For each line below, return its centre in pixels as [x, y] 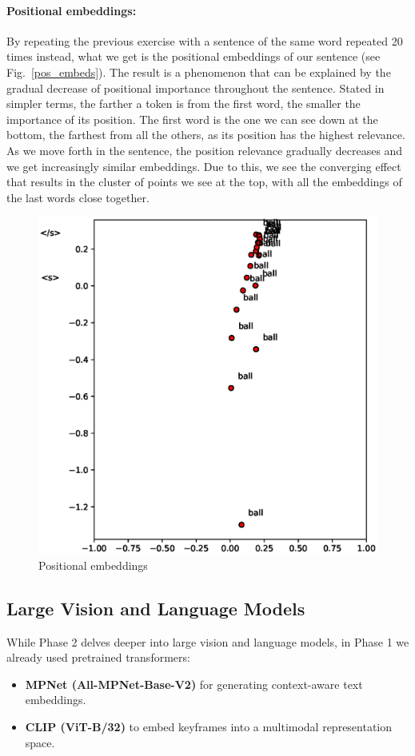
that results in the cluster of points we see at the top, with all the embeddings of [204, 182]
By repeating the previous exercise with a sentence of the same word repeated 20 [205, 40]
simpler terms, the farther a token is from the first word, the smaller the [184, 103]
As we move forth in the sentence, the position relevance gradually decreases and [205, 150]
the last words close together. [78, 197]
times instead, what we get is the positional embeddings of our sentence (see [194, 56]
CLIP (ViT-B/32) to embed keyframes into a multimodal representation [209, 727]
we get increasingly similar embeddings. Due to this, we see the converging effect [204, 166]
